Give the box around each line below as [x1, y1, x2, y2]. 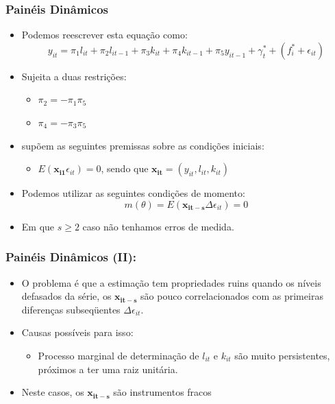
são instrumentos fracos [113, 385, 212, 399]
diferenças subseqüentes [21, 302, 121, 316]
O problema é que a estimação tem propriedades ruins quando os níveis [21, 275, 321, 289]
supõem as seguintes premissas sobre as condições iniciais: [21, 138, 264, 152]
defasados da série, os [21, 289, 112, 303]
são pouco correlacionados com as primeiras [140, 289, 323, 303]
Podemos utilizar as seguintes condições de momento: [21, 186, 245, 200]
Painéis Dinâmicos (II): [5, 248, 136, 265]
